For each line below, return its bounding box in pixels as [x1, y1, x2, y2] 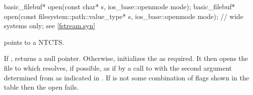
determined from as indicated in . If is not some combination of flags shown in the [4, 72, 249, 82]
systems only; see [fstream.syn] [4, 20, 96, 31]
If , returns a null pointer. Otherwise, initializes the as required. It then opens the [4, 53, 248, 63]
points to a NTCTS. [4, 37, 64, 47]
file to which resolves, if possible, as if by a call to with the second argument [4, 62, 232, 73]
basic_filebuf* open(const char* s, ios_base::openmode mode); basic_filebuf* [4, 1, 235, 11]
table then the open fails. [4, 82, 79, 92]
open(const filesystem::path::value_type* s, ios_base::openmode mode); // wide [4, 11, 243, 21]
